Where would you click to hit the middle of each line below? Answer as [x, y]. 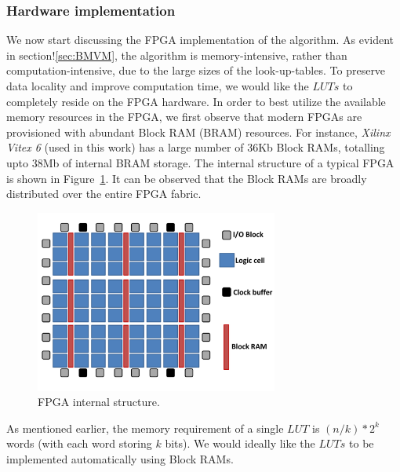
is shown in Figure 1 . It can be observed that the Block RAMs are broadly [187, 178]
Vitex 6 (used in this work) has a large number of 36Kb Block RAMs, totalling [196, 147]
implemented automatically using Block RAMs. [120, 458]
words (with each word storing [79, 443]
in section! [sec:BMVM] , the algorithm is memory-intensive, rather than [177, 55]
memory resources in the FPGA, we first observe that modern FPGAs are [184, 117]
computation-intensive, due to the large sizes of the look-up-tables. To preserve [196, 70]
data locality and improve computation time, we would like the [158, 86]
